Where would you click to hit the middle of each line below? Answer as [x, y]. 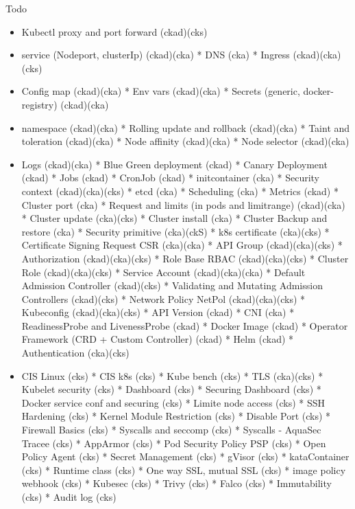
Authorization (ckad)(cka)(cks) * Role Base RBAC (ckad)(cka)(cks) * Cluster [185, 258]
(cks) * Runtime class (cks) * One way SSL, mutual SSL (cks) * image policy [184, 470]
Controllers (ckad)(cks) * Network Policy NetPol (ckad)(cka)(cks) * [163, 298]
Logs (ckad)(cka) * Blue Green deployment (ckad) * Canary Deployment [174, 164]
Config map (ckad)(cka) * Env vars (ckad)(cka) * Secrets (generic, [161, 91]
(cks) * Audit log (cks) [69, 497]
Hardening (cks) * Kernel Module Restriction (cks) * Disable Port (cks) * [176, 416]
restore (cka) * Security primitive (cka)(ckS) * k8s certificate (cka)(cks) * [175, 231]
